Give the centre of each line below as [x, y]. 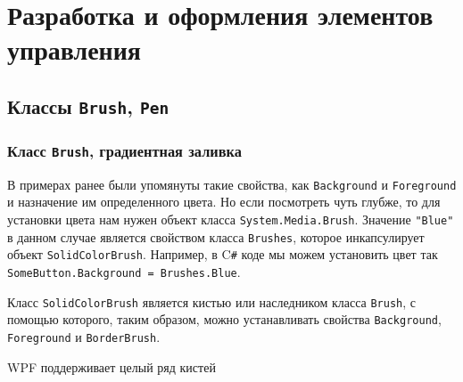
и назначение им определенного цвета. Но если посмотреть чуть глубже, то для [224, 202]
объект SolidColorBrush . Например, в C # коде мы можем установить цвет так [223, 254]
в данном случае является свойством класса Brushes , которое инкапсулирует [216, 236]
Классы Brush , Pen [88, 106]
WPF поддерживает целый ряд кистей [112, 366]
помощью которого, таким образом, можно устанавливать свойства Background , [224, 319]
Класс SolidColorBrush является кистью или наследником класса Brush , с [212, 301]
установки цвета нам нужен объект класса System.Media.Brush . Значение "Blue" [231, 219]
